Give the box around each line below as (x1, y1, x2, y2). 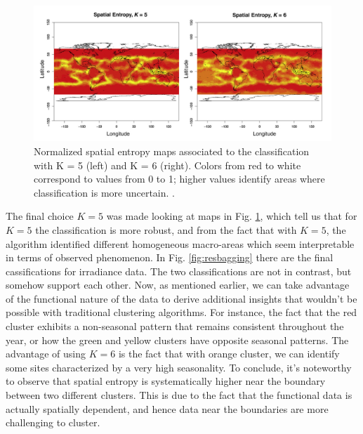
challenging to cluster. (6, 415, 100, 430)
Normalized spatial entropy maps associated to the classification (34, 143, 310, 158)
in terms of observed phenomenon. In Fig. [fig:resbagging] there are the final (6, 250, 334, 265)
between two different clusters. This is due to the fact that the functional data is (6, 388, 352, 402)
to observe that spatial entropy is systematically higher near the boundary (6, 374, 326, 388)
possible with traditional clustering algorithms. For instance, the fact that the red (6, 305, 357, 320)
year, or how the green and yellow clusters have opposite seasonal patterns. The (6, 332, 349, 347)
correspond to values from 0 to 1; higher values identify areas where (34, 171, 325, 186)
